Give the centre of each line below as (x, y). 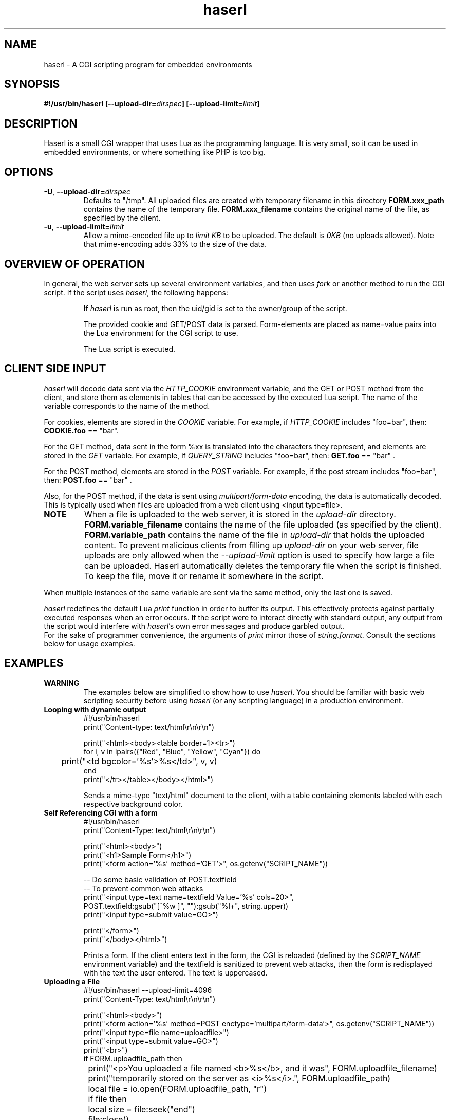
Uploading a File (72, 981)
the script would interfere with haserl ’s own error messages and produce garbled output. (194, 626)
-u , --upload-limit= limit (84, 227)
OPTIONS (29, 172)
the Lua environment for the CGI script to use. (161, 333)
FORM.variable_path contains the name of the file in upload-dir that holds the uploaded (255, 535)
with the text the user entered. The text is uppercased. (175, 972)
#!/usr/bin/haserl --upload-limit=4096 (148, 990)
